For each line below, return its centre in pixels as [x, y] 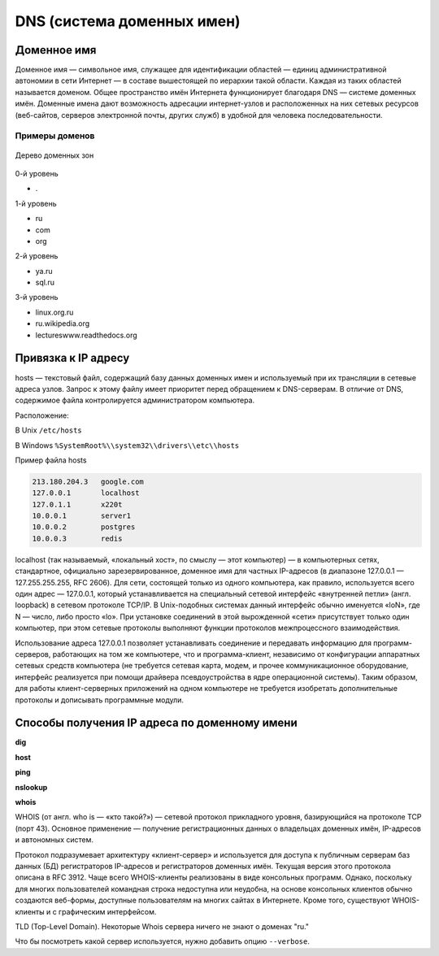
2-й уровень [37, 256]
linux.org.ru [54, 312]
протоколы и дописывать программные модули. [100, 700]
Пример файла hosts [51, 460]
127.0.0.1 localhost [86, 493]
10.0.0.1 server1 [82, 516]
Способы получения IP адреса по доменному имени [156, 723]
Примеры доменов [55, 136]
